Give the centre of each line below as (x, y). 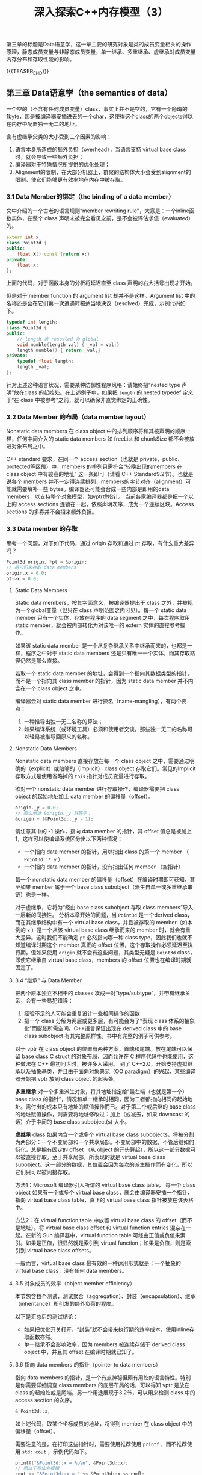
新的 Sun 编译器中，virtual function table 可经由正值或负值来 (106, 1235)
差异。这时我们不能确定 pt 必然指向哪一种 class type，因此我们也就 (104, 937)
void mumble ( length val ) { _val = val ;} (68, 345)
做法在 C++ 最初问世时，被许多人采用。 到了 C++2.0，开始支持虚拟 (104, 1063)
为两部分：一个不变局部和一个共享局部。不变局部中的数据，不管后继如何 (104, 1142)
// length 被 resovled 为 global (58, 339)
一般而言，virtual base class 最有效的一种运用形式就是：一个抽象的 (98, 1263)
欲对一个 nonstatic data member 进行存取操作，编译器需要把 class (97, 789)
